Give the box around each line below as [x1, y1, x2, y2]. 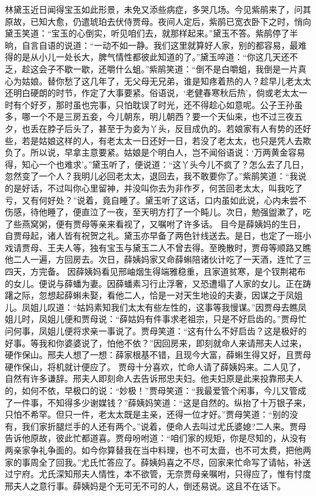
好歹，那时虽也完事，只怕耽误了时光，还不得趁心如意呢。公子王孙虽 [30, 98, 303, 111]
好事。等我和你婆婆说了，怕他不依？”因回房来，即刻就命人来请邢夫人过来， [5, 336, 307, 349]
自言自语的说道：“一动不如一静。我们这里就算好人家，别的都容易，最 [21, 38, 298, 51]
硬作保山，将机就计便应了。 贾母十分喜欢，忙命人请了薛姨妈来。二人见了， [5, 360, 306, 373]
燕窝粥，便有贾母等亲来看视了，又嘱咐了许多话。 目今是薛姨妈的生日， [21, 217, 306, 230]
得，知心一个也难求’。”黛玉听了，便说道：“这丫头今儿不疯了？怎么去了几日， [5, 157, 309, 170]
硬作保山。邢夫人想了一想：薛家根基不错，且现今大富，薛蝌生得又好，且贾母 [5, 348, 311, 361]
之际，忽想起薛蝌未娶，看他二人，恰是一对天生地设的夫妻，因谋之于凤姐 [13, 289, 303, 301]
